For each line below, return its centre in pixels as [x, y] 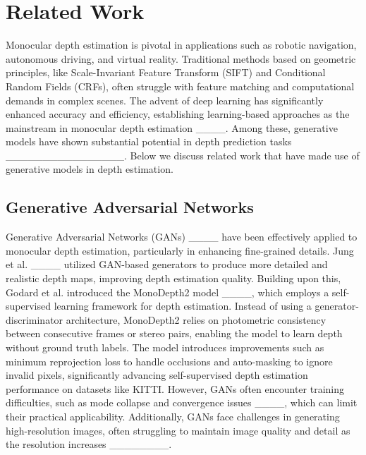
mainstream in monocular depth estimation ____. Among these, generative [172, 127]
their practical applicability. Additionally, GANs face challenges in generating [173, 416]
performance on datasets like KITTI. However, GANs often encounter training [175, 388]
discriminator [35, 319]
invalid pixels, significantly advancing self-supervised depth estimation [157, 375]
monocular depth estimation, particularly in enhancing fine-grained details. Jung [180, 250]
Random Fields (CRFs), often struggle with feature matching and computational [180, 86]
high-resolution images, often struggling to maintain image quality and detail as [178, 430]
